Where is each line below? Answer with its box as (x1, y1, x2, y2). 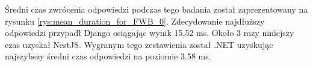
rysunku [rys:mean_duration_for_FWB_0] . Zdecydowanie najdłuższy (5, 14, 265, 27)
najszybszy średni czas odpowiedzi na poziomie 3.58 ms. (5, 50, 211, 62)
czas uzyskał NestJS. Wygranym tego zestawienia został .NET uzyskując (5, 38, 273, 50)
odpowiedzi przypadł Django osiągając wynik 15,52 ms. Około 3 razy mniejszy (5, 26, 294, 39)
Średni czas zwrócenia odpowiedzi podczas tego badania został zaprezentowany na (5, 3, 308, 15)
